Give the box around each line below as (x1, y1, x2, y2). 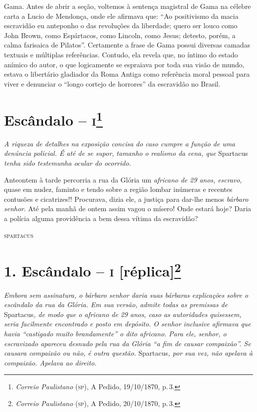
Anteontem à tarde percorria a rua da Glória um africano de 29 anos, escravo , (4, 174, 242, 184)
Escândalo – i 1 (4, 107, 103, 130)
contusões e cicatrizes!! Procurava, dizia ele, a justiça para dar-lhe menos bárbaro (4, 193, 249, 204)
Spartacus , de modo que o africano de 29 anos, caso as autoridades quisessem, (4, 309, 242, 319)
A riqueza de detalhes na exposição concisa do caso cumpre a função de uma (4, 138, 235, 148)
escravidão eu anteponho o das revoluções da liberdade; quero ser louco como (4, 20, 238, 31)
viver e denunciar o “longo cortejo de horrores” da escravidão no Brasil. (4, 78, 220, 89)
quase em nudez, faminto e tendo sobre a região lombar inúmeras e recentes (4, 184, 233, 194)
